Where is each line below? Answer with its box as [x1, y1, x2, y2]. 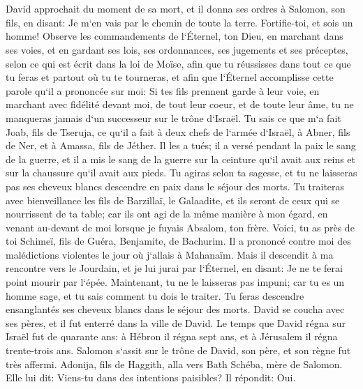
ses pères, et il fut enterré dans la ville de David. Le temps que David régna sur [6, 315, 346, 330]
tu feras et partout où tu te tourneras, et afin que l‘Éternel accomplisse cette [6, 70, 334, 84]
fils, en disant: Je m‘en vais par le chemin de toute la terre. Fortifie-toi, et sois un [6, 15, 353, 29]
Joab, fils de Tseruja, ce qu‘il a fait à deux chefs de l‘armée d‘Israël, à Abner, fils [6, 124, 350, 139]
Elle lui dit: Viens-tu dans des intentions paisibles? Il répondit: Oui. [6, 370, 296, 385]
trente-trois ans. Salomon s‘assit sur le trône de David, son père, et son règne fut [6, 343, 351, 358]
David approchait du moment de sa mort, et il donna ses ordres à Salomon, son [6, 1, 346, 16]
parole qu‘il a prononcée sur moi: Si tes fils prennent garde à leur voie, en [6, 83, 320, 98]
